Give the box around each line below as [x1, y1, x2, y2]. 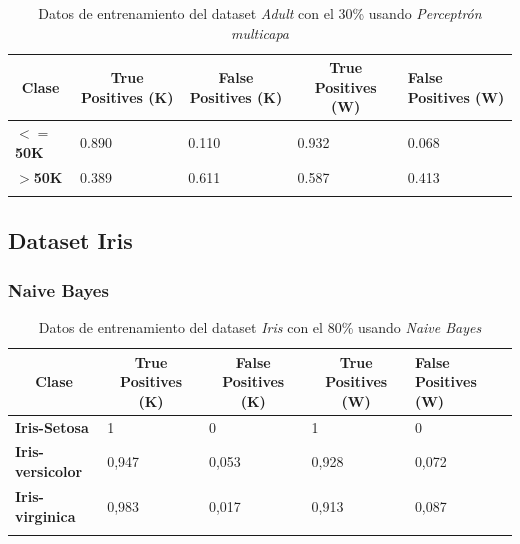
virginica [15, 505, 76, 526]
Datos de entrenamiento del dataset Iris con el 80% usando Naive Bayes [38, 317, 482, 337]
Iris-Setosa [15, 416, 89, 437]
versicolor [15, 461, 83, 482]
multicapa [231, 22, 289, 43]
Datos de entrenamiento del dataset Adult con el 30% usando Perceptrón [38, 3, 482, 23]
